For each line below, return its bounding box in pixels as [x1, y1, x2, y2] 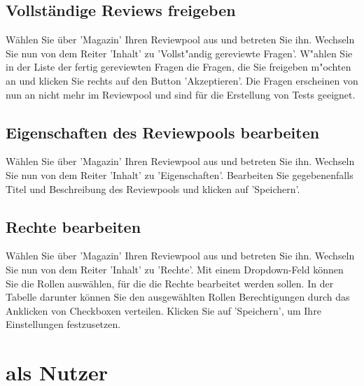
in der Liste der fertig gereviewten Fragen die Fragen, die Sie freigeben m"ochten [6, 59, 351, 74]
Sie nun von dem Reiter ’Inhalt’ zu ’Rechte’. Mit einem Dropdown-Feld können [6, 262, 344, 276]
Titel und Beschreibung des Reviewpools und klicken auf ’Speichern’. [6, 181, 300, 196]
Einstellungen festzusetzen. [6, 317, 121, 331]
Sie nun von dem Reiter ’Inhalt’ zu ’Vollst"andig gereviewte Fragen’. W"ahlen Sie [6, 45, 353, 60]
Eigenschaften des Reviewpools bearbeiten [6, 121, 320, 143]
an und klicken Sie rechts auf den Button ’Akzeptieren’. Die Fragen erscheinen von [6, 73, 358, 87]
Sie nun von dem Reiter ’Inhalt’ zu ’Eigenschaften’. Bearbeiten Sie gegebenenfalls [6, 167, 353, 182]
